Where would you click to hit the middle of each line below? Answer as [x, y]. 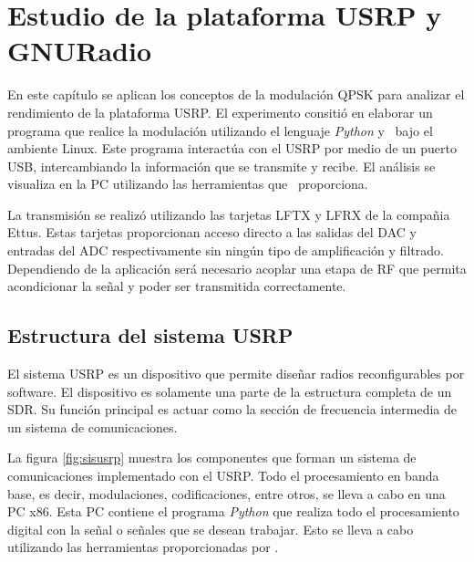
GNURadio [80, 51]
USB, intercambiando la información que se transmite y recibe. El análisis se [222, 166]
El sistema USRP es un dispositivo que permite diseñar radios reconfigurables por [236, 374]
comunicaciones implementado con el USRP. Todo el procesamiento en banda [223, 476]
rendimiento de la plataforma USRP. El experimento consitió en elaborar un [220, 112]
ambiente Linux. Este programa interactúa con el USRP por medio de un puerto [232, 148]
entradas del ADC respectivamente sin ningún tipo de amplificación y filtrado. [226, 250]
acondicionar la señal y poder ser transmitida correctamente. [177, 286]
